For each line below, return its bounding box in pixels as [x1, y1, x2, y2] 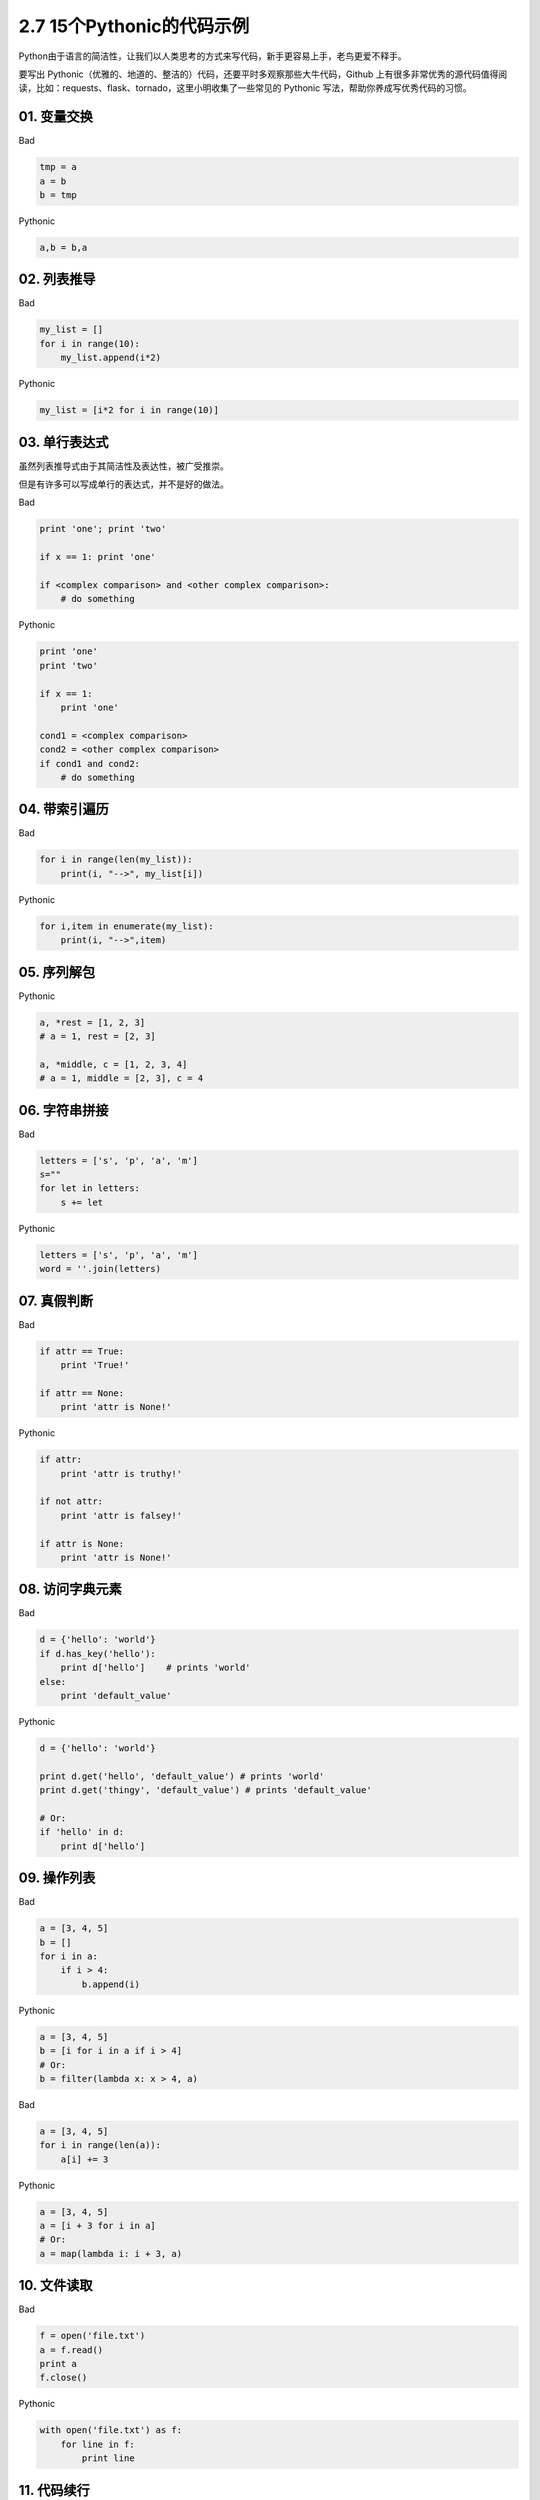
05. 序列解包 [18, 963, 96, 980]
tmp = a [39, 161, 77, 173]
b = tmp [39, 190, 77, 200]
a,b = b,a [39, 241, 88, 253]
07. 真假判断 [18, 1292, 94, 1309]
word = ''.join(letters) [39, 1263, 162, 1275]
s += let [60, 1196, 104, 1208]
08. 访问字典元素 [18, 1581, 122, 1598]
